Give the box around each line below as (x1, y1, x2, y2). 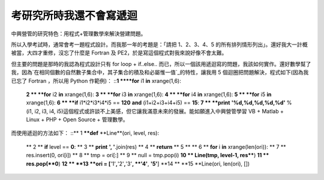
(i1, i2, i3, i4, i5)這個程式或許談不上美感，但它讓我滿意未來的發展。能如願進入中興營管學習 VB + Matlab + (26, 107, 284, 115)
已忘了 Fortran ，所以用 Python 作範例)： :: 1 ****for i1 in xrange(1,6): (11, 77, 181, 84)
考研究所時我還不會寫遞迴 (11, 9, 138, 22)
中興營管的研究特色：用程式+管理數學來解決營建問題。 (11, 30, 146, 37)
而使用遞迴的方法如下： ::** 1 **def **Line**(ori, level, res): (11, 130, 160, 137)
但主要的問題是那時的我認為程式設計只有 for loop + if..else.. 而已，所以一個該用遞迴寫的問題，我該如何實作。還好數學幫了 (11, 60, 311, 67)
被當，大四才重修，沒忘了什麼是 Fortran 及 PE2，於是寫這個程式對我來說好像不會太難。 (11, 49, 227, 56)
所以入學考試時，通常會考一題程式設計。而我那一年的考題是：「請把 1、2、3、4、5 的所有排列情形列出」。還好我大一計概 (11, 41, 308, 48)
